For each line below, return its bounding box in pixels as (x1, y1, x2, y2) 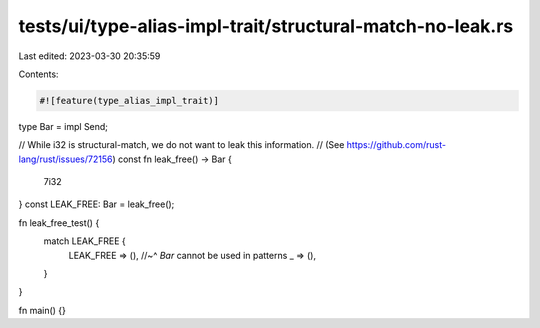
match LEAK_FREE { (43, 235, 127, 247)
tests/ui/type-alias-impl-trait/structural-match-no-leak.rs (18, 15, 514, 37)
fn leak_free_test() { (18, 216, 100, 229)
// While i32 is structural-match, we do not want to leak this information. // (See (18, 139, 345, 151)
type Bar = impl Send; (18, 120, 109, 132)
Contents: (18, 68, 59, 80)
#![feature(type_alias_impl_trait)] (39, 95, 220, 106)
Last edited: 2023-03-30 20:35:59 (18, 50, 161, 62)
